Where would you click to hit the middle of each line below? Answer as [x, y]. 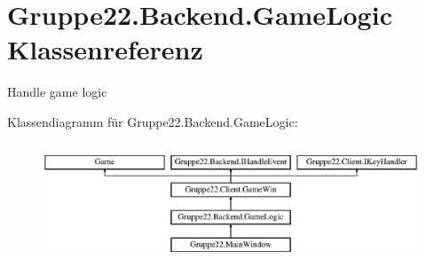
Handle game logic [57, 92]
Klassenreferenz [105, 49]
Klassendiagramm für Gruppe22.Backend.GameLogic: [153, 121]
